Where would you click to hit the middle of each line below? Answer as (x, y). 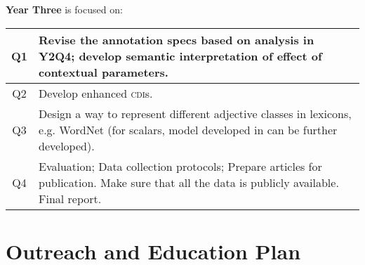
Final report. (70, 198)
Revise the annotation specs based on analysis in (177, 39)
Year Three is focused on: (64, 9)
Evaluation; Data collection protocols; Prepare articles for (180, 166)
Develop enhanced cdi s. (96, 93)
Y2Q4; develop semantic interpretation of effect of (180, 56)
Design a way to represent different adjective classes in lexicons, (195, 113)
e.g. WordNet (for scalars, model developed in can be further (188, 129)
